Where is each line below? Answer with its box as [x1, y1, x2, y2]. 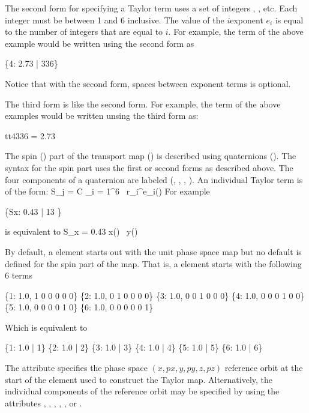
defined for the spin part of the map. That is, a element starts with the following [5, 257, 302, 270]
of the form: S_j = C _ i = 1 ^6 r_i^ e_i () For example [5, 185, 210, 197]
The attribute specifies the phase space [5, 361, 148, 374]
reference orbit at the [224, 361, 303, 374]
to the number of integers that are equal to [5, 25, 163, 38]
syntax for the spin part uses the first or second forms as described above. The [5, 161, 293, 173]
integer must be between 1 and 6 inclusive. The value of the [5, 13, 224, 26]
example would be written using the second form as [5, 37, 194, 49]
